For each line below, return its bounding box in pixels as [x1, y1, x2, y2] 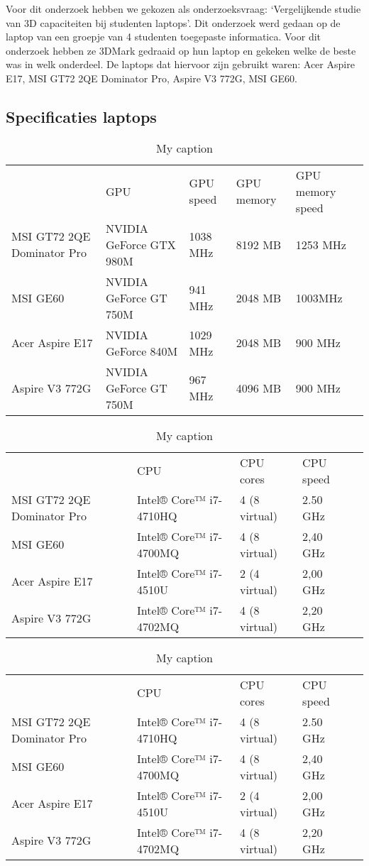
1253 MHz [295, 236, 346, 253]
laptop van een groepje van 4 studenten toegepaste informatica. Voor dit [6, 29, 321, 44]
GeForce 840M [106, 342, 178, 359]
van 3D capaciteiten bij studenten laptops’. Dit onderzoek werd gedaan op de [6, 15, 341, 30]
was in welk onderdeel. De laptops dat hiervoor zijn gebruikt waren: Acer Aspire [6, 57, 355, 72]
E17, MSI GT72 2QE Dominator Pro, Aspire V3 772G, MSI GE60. [6, 70, 297, 85]
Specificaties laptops [6, 105, 157, 127]
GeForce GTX [106, 236, 176, 253]
